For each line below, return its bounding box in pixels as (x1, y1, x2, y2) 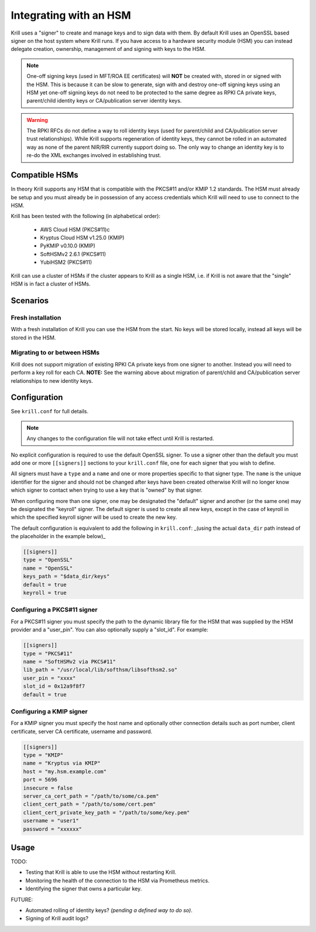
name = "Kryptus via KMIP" (23, 760, 101, 767)
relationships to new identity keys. (11, 377, 93, 384)
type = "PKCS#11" (23, 650, 73, 657)
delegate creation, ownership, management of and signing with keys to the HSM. (11, 46, 206, 53)
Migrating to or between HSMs (11, 349, 100, 357)
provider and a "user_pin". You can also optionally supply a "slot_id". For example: (11, 626, 209, 633)
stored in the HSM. (11, 334, 56, 341)
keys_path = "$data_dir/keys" (23, 573, 110, 580)
